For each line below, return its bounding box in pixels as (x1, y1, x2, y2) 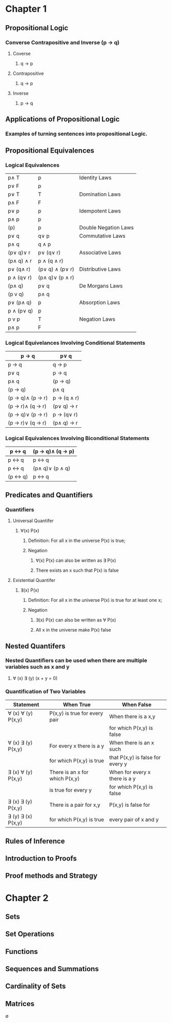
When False (122, 701, 152, 708)
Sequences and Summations (5, 965, 99, 973)
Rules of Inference (5, 837, 65, 845)
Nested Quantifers (5, 641, 66, 651)
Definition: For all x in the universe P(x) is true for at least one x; (28, 597, 162, 603)
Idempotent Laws (79, 207, 121, 214)
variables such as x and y (5, 663, 70, 671)
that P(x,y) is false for (109, 754, 161, 761)
